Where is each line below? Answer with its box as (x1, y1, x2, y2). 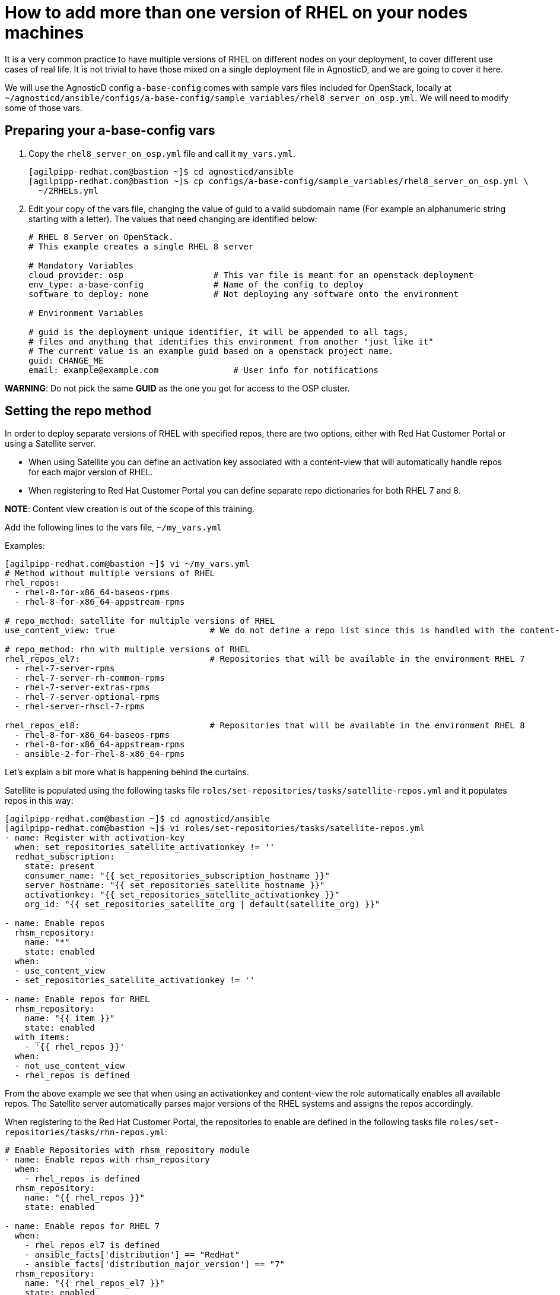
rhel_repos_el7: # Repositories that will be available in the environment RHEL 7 (5, 654, 525, 664)
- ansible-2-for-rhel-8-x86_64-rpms (14, 749, 185, 759)
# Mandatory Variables (28, 260, 134, 270)
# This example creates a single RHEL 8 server (28, 241, 254, 251)
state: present (24, 861, 95, 871)
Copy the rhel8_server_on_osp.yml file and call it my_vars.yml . (28, 148, 295, 159)
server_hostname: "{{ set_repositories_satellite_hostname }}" (24, 880, 325, 890)
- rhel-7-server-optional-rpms (14, 692, 160, 702)
